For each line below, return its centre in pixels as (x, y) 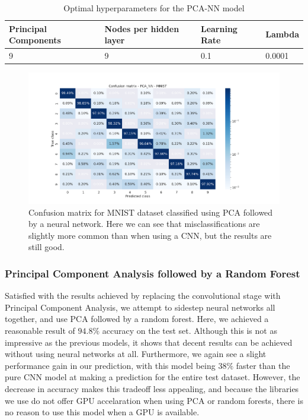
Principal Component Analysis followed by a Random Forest (153, 273)
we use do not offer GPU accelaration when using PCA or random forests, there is (154, 400)
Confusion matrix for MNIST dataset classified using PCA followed (151, 212)
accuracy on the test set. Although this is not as (190, 330)
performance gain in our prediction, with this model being (110, 365)
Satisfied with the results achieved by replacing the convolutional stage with (143, 296)
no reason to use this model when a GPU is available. (102, 412)
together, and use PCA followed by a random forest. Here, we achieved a (137, 319)
